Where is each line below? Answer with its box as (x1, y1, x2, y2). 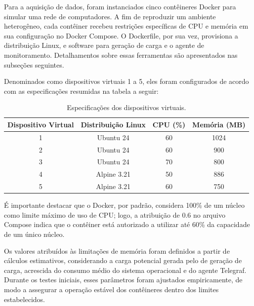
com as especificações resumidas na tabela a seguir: (4, 85, 159, 96)
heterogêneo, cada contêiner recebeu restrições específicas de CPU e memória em (4, 21, 249, 31)
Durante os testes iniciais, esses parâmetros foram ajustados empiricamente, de (4, 274, 243, 285)
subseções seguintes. (4, 59, 64, 70)
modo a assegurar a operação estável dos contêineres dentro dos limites (4, 284, 219, 294)
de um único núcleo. (4, 229, 65, 239)
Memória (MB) (192, 119, 246, 129)
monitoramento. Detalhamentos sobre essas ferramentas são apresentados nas (4, 49, 238, 60)
